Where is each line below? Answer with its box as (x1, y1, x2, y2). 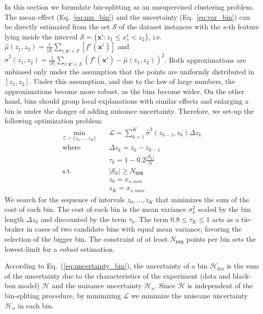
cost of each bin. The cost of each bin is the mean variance (5, 204, 187, 214)
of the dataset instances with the (119, 21, 221, 32)
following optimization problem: (5, 115, 103, 126)
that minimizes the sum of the (155, 194, 249, 204)
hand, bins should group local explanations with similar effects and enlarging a (5, 96, 249, 106)
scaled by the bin (198, 204, 251, 214)
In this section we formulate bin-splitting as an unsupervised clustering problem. (5, 2, 254, 12)
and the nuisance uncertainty (52, 280, 142, 291)
